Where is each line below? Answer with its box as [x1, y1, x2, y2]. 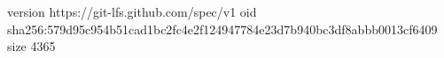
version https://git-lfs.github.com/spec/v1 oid [7, 3, 257, 20]
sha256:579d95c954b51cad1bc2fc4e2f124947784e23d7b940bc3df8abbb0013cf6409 [7, 19, 438, 38]
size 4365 [7, 37, 56, 55]
